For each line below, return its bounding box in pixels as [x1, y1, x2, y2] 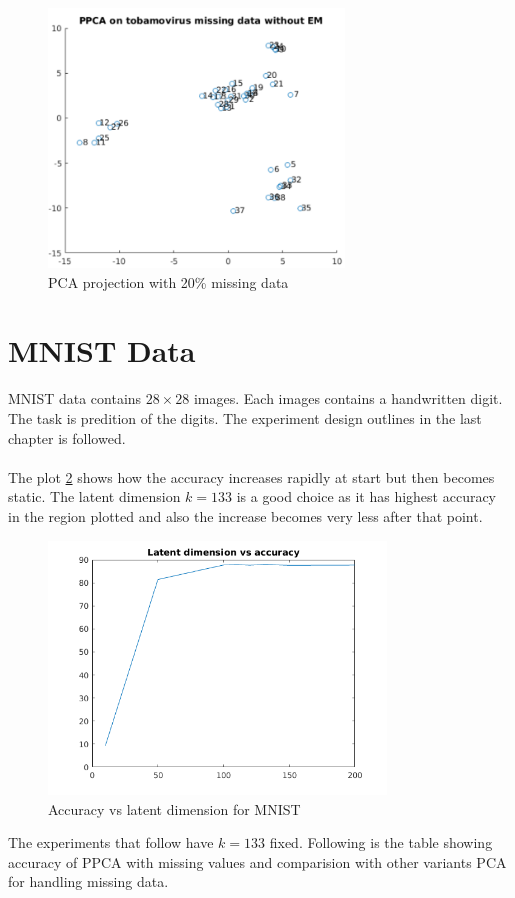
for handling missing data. [8, 871, 169, 892]
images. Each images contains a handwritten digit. [193, 388, 503, 409]
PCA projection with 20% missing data [48, 271, 289, 292]
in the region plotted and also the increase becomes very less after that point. [8, 505, 483, 526]
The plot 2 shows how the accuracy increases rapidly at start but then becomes [8, 466, 495, 487]
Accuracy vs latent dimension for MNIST [48, 798, 301, 819]
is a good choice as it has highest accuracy [236, 486, 497, 507]
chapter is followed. [8, 427, 126, 448]
